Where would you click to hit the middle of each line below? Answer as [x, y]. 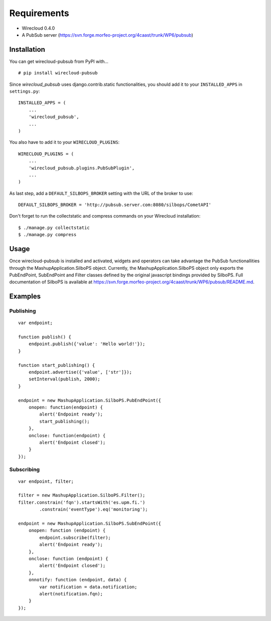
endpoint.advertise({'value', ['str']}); [80, 372]
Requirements [39, 13]
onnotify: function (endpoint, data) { [78, 580]
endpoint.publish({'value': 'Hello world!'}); [87, 344]
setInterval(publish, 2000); [64, 379]
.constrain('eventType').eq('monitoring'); [94, 509]
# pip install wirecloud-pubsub [58, 73]
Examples [25, 296]
